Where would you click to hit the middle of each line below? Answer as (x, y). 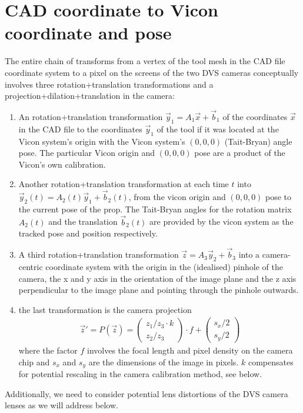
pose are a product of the (240, 153)
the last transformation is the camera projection (105, 309)
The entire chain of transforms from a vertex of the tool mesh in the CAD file (145, 61)
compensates (271, 362)
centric (31, 266)
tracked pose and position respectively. (88, 233)
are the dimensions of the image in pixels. (164, 362)
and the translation (83, 222)
